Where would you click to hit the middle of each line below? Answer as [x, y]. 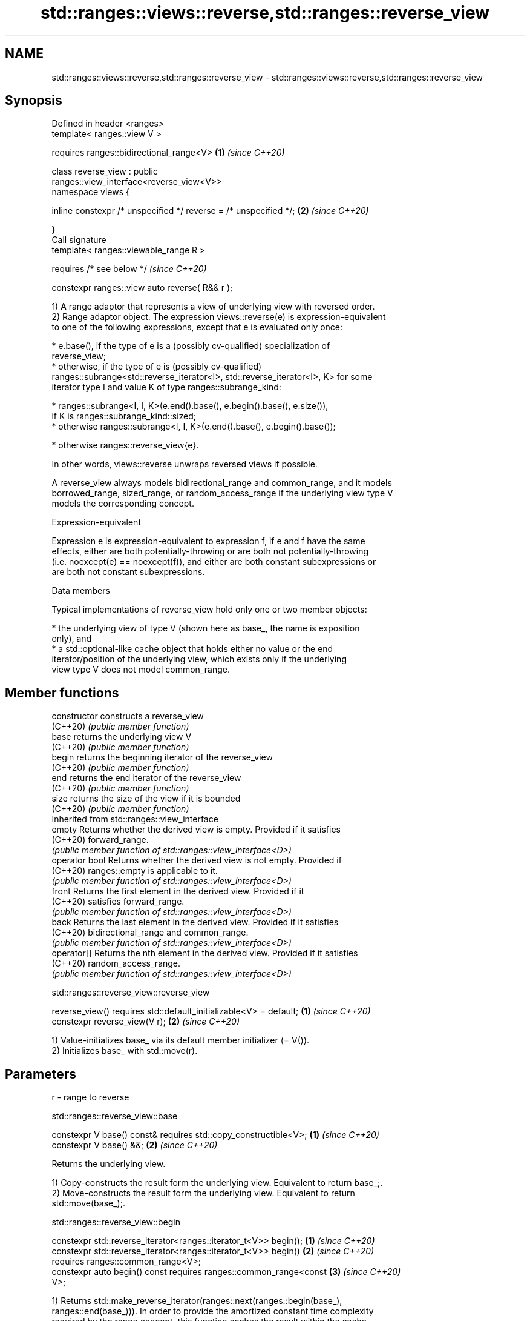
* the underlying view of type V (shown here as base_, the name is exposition [206, 628]
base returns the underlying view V [122, 737]
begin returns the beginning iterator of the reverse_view [162, 757]
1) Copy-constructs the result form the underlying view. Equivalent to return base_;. [217, 1183]
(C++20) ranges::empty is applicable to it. [135, 871]
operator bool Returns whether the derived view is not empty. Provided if [197, 860]
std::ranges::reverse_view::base [115, 1116]
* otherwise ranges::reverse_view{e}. [125, 445]
